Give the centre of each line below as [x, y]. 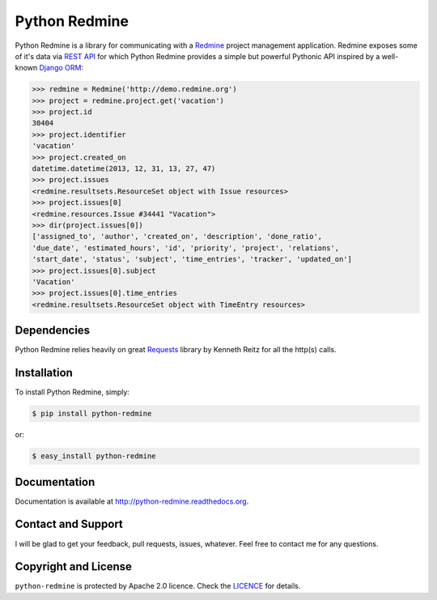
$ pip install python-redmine [92, 414]
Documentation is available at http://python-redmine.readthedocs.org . [132, 501]
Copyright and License [74, 567]
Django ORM [60, 68]
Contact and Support [69, 524]
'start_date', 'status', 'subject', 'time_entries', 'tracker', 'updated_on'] [192, 260]
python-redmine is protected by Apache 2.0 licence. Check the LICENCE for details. [158, 586]
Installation [44, 373]
